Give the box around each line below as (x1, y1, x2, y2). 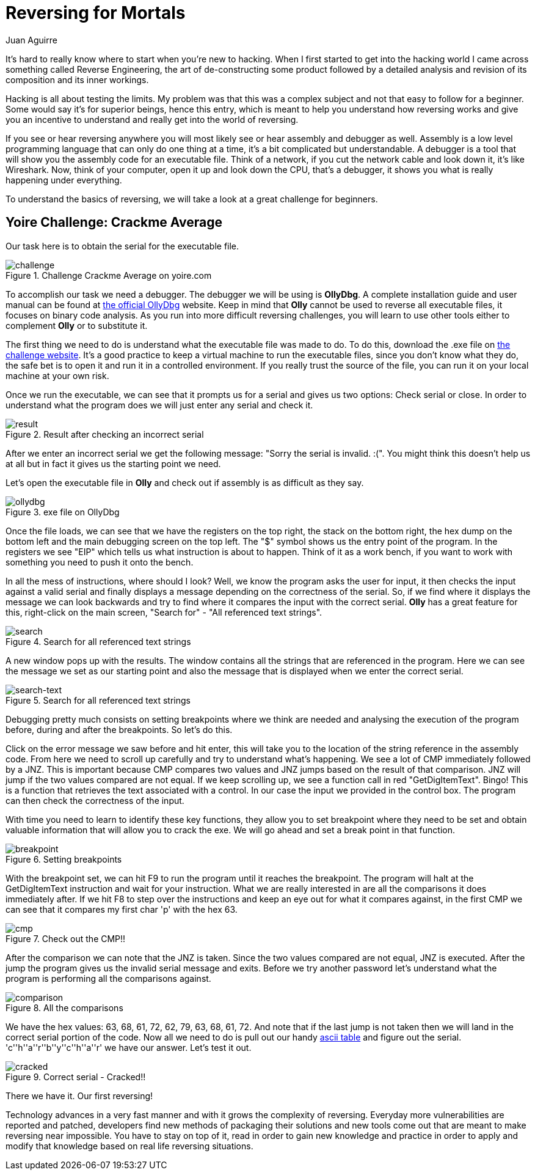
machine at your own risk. (5, 370, 109, 381)
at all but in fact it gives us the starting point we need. (5, 458, 221, 469)
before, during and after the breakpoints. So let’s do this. (5, 724, 233, 735)
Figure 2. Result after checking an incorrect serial (5, 429, 204, 440)
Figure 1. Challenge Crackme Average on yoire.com (5, 270, 212, 281)
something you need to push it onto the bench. (5, 556, 194, 567)
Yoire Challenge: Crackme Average (5, 215, 223, 230)
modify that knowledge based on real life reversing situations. (5, 1140, 253, 1151)
